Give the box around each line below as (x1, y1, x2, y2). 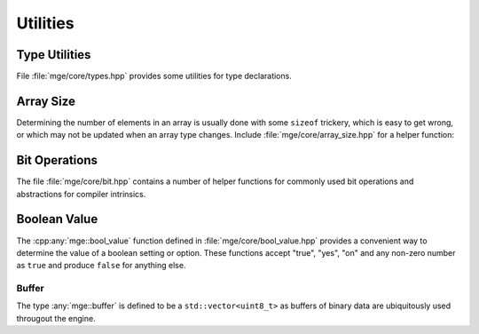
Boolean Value (16, 211, 98, 227)
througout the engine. (16, 313, 97, 323)
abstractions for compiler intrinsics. (16, 188, 146, 199)
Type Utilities (16, 47, 91, 62)
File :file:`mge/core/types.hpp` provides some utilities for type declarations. (16, 71, 292, 82)
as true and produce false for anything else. (16, 260, 186, 271)
